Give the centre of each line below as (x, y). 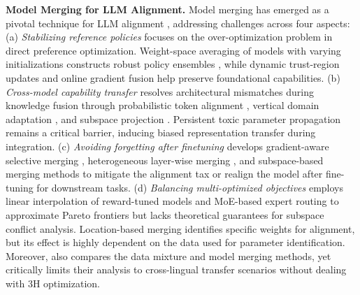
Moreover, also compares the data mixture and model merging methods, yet (168, 256)
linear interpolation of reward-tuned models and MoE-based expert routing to (172, 201)
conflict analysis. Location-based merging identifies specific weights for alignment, (180, 228)
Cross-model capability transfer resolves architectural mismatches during (160, 91)
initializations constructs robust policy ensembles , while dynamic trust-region (173, 64)
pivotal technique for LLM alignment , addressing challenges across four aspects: (178, 23)
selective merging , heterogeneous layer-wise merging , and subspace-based (165, 160)
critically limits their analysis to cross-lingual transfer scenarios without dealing (176, 269)
